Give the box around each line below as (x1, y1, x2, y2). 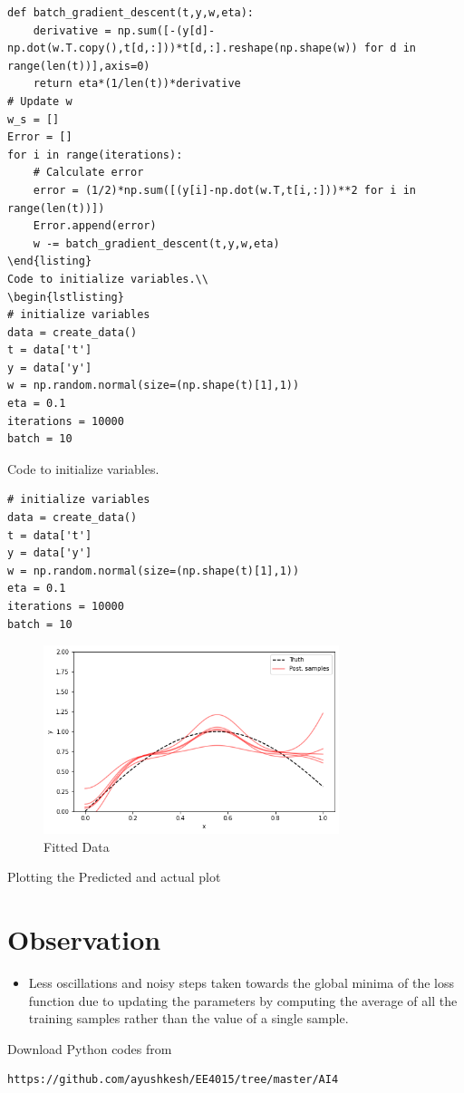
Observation (7, 921, 161, 958)
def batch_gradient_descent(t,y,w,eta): (7, 6, 255, 19)
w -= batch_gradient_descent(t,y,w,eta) (33, 237, 280, 250)
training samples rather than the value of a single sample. (28, 1009, 349, 1028)
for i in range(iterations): (7, 148, 183, 161)
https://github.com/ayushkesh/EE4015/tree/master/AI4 (7, 1073, 339, 1087)
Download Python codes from (7, 1039, 172, 1058)
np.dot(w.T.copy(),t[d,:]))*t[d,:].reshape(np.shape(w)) (7, 42, 358, 55)
